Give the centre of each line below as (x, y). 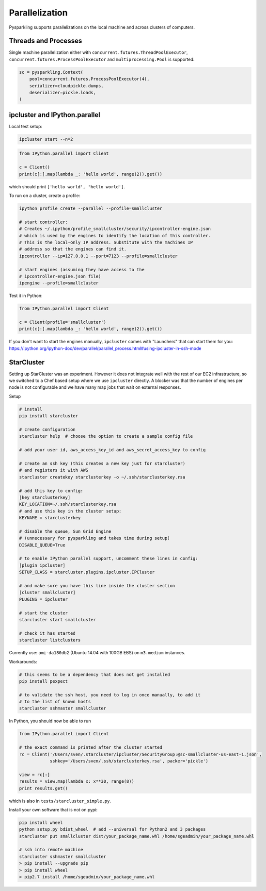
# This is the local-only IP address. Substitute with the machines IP (106, 242)
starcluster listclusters (50, 640)
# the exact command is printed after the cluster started (91, 748)
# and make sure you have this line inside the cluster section (97, 586)
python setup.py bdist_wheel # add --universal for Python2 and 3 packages (112, 829)
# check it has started (47, 633)
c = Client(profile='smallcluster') (63, 322)
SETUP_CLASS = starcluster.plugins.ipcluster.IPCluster (87, 572)
